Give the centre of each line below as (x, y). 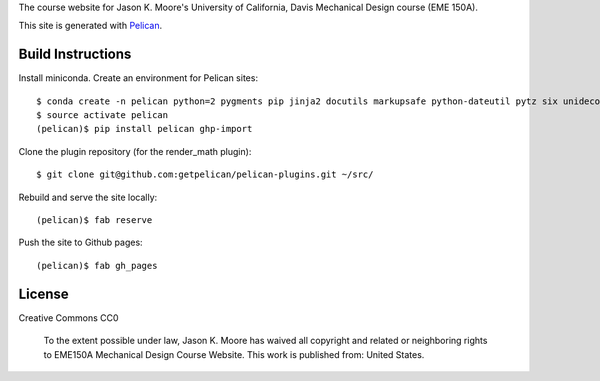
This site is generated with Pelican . (90, 26)
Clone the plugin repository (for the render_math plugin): (135, 151)
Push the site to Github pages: (81, 242)
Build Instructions (75, 54)
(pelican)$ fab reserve (94, 220)
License (43, 293)
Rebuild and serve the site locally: (88, 197)
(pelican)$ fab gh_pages (97, 265)
